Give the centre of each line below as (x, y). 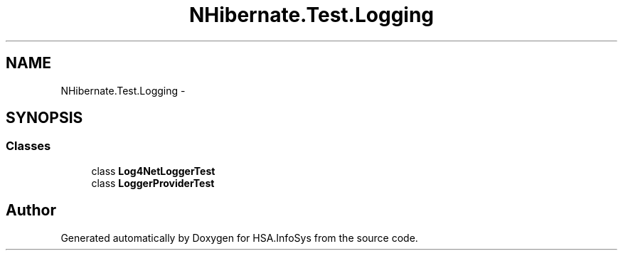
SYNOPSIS (44, 118)
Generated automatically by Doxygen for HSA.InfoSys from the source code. (239, 238)
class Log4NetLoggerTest (153, 171)
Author (31, 210)
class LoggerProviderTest (153, 183)
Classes (28, 146)
